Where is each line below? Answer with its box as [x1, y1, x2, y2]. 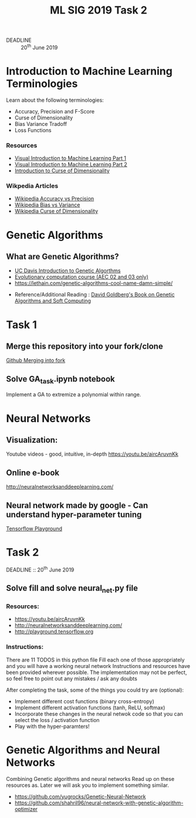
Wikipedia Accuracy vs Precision [14, 195, 94, 202]
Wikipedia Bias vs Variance [14, 201, 80, 209]
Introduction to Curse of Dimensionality [14, 167, 110, 174]
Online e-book [6, 468, 60, 478]
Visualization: [6, 435, 58, 445]
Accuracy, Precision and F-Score [14, 108, 95, 115]
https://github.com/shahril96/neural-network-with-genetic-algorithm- [14, 799, 184, 806]
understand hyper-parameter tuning [6, 509, 142, 519]
